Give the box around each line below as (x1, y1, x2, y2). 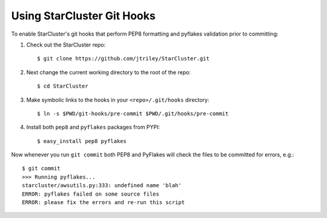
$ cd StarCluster (37, 83, 88, 90)
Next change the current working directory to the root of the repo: (26, 68, 191, 75)
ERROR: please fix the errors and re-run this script (22, 199, 185, 206)
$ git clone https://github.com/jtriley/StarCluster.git (37, 55, 210, 62)
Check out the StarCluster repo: (26, 41, 106, 48)
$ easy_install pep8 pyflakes (37, 138, 127, 144)
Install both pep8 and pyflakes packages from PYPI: (26, 124, 160, 131)
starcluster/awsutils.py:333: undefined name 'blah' (22, 182, 182, 189)
